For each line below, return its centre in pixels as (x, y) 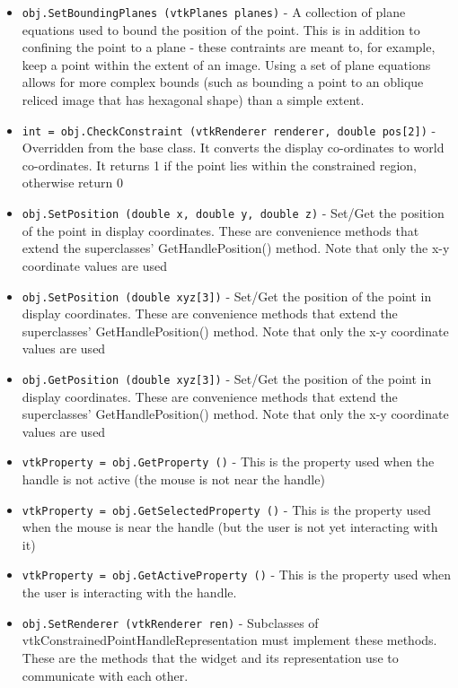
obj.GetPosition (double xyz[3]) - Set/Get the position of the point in (227, 378)
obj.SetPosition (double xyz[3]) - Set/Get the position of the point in (227, 296)
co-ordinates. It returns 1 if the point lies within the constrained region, (219, 165)
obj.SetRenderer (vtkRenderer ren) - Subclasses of (170, 622)
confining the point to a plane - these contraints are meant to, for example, (229, 47)
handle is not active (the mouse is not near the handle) (173, 479)
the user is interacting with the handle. (129, 592)
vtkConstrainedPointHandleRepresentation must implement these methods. (229, 640)
